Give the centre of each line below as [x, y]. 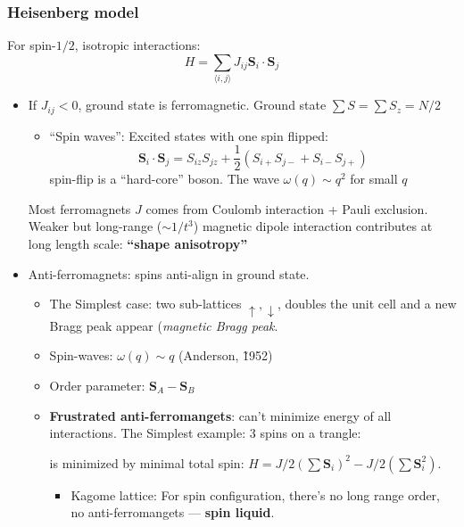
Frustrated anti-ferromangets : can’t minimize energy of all [220, 415]
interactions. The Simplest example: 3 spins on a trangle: [205, 433]
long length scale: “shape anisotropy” [138, 244]
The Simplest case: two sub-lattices [145, 304]
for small [374, 179]
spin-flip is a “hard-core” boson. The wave [164, 179]
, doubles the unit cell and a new [367, 304]
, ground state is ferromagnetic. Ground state [202, 105]
